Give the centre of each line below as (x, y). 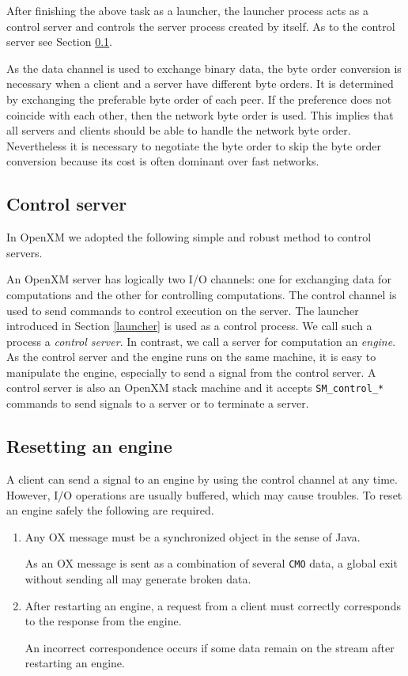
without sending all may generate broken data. (138, 578)
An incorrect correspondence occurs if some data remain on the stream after (210, 647)
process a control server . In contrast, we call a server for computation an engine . (201, 341)
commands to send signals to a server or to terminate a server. (158, 403)
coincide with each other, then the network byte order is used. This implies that (200, 114)
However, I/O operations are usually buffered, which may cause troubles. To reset (204, 494)
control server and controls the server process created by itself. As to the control (201, 26)
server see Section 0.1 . (60, 42)
